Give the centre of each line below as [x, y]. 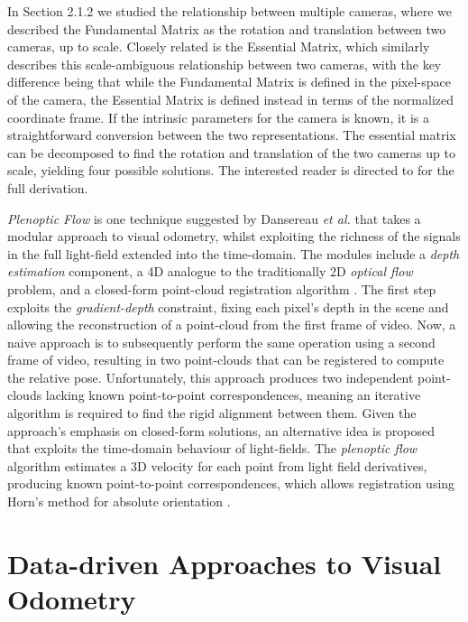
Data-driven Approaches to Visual [225, 563]
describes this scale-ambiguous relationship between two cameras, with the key [225, 64]
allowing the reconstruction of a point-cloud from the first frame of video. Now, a [232, 325]
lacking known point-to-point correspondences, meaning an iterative [233, 395]
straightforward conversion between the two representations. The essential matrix [232, 135]
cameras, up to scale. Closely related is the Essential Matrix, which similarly [219, 46]
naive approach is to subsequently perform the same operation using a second [221, 342]
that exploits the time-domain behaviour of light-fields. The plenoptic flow [212, 448]
